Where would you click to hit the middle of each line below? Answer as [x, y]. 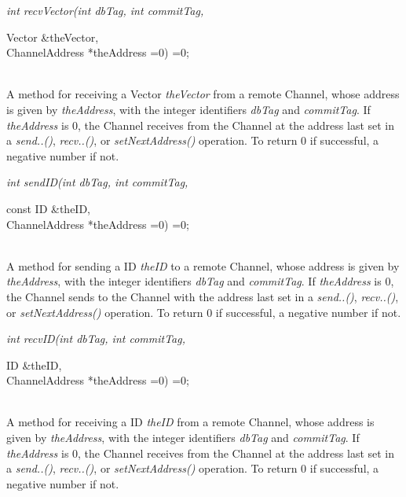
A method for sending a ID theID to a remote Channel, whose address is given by [203, 265]
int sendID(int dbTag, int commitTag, [97, 182]
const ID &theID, [49, 208]
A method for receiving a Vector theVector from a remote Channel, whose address [203, 94]
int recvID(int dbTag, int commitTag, [96, 339]
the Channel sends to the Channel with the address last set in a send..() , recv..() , [203, 296]
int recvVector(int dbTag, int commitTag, [105, 10]
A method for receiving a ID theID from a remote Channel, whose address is [190, 422]
